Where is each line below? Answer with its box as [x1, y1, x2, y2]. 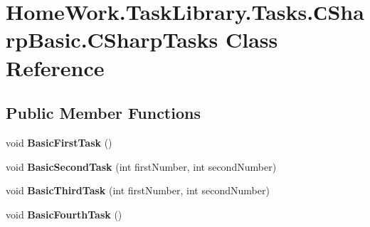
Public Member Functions [6, 102, 201, 124]
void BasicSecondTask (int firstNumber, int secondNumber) [6, 159, 277, 174]
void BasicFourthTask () [6, 206, 122, 221]
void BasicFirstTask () [6, 134, 112, 149]
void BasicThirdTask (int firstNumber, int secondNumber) [6, 183, 270, 198]
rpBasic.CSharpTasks [6, 25, 218, 54]
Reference [6, 53, 105, 82]
